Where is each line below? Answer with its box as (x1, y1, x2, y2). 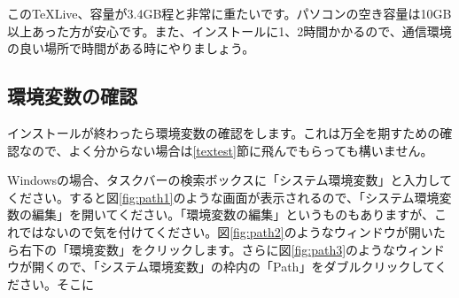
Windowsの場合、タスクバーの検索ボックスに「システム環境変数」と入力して (7, 171, 453, 189)
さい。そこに (19, 274, 94, 293)
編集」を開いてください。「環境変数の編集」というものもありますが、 (31, 205, 434, 224)
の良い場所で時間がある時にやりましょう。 (7, 39, 255, 57)
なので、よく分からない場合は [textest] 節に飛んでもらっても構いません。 (19, 141, 433, 159)
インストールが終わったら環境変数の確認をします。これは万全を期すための (7, 123, 440, 141)
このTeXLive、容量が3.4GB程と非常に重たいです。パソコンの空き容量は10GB (7, 4, 452, 22)
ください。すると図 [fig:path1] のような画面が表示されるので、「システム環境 (7, 187, 440, 206)
